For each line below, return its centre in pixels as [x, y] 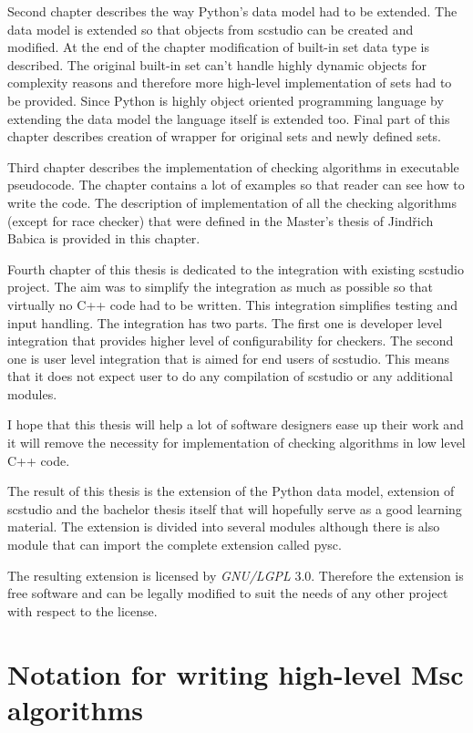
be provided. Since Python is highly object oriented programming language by [226, 100]
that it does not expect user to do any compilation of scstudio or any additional [230, 376]
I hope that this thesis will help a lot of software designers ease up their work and [236, 424]
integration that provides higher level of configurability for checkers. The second [231, 341]
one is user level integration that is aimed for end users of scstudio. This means [228, 358]
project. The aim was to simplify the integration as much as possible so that [220, 287]
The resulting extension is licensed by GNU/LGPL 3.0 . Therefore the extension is [236, 575]
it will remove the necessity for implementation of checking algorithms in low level [236, 443]
